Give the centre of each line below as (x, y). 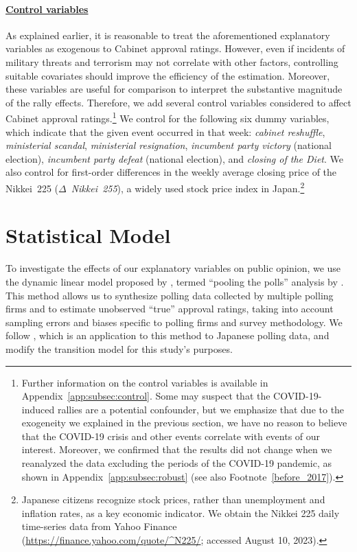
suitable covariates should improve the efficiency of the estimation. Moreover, (168, 75)
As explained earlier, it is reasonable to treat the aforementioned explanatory (168, 35)
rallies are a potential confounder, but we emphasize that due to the (201, 409)
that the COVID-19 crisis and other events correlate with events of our (171, 436)
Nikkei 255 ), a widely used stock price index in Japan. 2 (188, 187)
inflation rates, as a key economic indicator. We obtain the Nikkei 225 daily (181, 513)
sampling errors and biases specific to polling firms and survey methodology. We (174, 322)
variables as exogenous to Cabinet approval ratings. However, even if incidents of (175, 48)
